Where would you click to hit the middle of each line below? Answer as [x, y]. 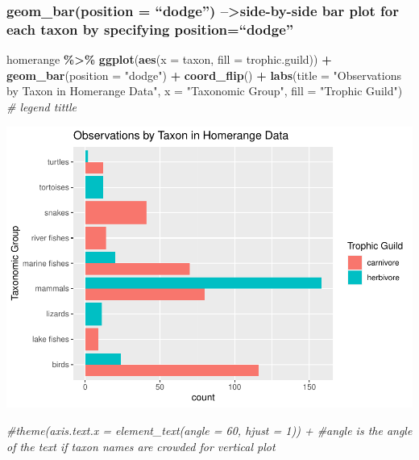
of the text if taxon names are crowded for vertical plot [141, 446]
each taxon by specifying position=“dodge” [150, 29]
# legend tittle [41, 106]
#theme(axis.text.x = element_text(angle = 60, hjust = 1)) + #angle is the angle [209, 431]
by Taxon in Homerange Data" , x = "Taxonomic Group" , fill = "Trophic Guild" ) [205, 91]
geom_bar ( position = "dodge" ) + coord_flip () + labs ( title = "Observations [204, 75]
